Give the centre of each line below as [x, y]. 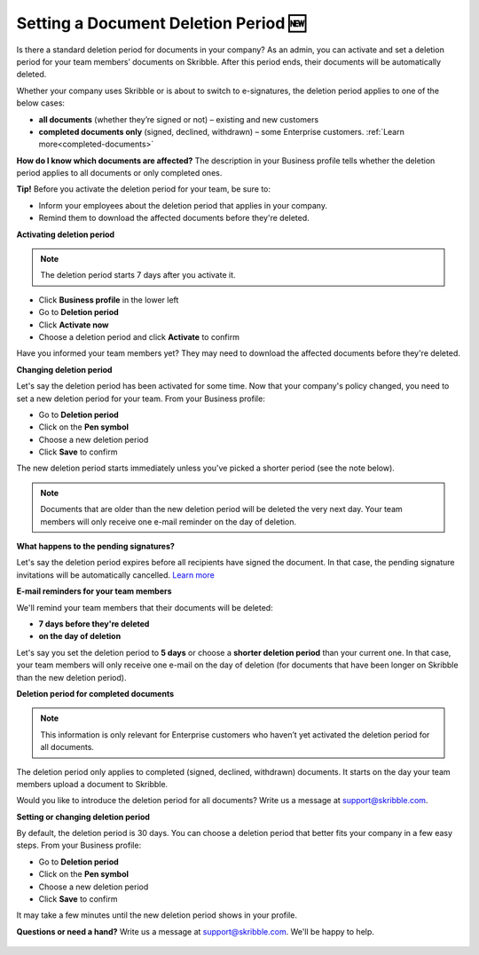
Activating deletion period [66, 234]
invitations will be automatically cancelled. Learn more [115, 575]
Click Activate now [74, 325]
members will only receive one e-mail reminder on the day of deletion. [169, 521]
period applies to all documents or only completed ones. [119, 173]
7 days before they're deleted [94, 624]
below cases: [41, 103]
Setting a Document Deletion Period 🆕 [161, 23]
